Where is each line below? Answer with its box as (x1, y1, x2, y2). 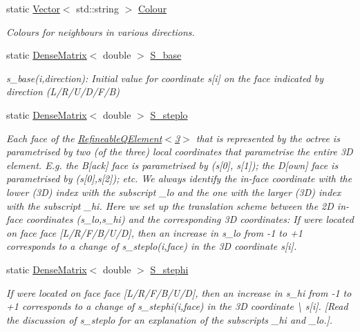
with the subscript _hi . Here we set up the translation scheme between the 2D (6, 198, 334, 213)
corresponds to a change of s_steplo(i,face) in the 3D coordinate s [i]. (6, 239, 297, 253)
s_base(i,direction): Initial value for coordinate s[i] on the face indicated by (6, 70, 324, 85)
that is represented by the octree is (196, 130, 340, 145)
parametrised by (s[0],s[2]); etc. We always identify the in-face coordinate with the (6, 171, 352, 186)
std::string (76, 1, 119, 15)
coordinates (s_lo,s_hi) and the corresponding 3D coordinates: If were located (26, 212, 354, 226)
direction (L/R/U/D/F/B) (6, 84, 120, 99)
